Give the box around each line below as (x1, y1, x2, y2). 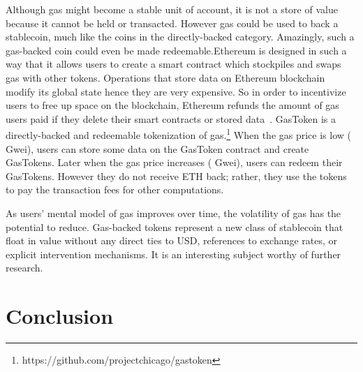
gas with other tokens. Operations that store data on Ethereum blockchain (6, 70, 325, 84)
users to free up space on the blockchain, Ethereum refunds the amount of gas (6, 98, 339, 112)
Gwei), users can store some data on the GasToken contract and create (6, 141, 309, 156)
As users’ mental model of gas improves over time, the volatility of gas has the (6, 205, 341, 220)
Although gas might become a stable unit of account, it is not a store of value (6, 2, 338, 16)
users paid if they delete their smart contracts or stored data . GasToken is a (6, 111, 336, 126)
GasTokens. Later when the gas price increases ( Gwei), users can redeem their (6, 155, 343, 170)
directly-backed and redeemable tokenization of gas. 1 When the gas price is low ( (6, 126, 352, 142)
